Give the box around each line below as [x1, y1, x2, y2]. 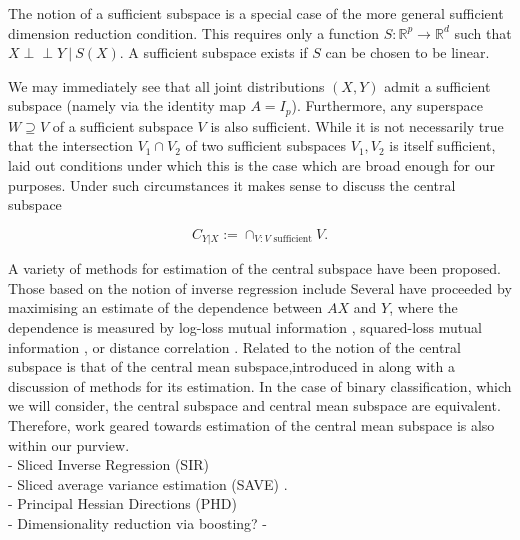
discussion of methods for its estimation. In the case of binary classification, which [8, 375, 512, 396]
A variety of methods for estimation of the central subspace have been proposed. [8, 258, 501, 279]
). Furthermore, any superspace [291, 95, 483, 116]
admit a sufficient [384, 75, 491, 96]
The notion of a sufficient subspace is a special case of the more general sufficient [8, 3, 504, 23]
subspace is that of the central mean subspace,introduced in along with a [8, 356, 455, 377]
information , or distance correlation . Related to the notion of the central [8, 336, 461, 357]
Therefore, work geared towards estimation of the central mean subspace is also [8, 415, 495, 435]
